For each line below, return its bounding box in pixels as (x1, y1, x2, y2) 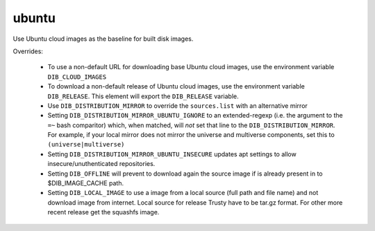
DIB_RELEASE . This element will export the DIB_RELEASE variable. (47, 92, 239, 100)
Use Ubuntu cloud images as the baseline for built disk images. (12, 35, 194, 43)
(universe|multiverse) (47, 140, 125, 149)
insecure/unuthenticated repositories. (47, 160, 156, 168)
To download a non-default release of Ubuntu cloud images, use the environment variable (47, 82, 305, 91)
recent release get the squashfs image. (47, 208, 160, 216)
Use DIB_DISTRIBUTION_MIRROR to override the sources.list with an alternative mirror (47, 101, 308, 110)
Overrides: (12, 47, 43, 55)
